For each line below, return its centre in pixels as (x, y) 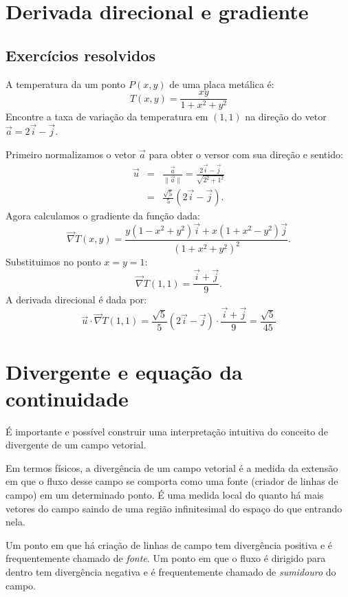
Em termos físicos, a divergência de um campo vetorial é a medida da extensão (172, 467)
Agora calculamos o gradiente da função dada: (103, 216)
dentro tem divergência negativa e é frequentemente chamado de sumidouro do (171, 572)
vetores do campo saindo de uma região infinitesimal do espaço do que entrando (174, 508)
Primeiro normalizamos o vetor (71, 154)
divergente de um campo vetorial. (76, 445)
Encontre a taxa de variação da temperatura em (107, 117)
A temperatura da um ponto (66, 84)
